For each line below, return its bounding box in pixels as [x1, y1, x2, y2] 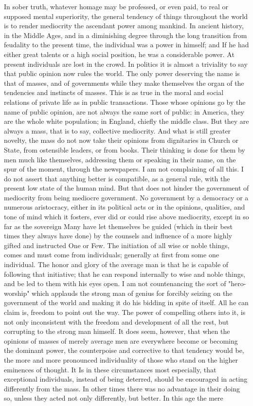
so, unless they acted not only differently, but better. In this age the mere [4, 393, 223, 403]
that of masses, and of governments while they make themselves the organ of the [4, 77, 244, 88]
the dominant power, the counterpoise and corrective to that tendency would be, [4, 345, 244, 355]
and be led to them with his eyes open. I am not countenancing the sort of [4, 278, 226, 289]
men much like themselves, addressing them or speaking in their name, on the [4, 154, 236, 164]
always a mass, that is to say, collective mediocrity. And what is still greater [4, 125, 231, 135]
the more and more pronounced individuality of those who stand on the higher [4, 354, 238, 365]
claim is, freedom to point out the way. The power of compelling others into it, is [4, 307, 246, 317]
